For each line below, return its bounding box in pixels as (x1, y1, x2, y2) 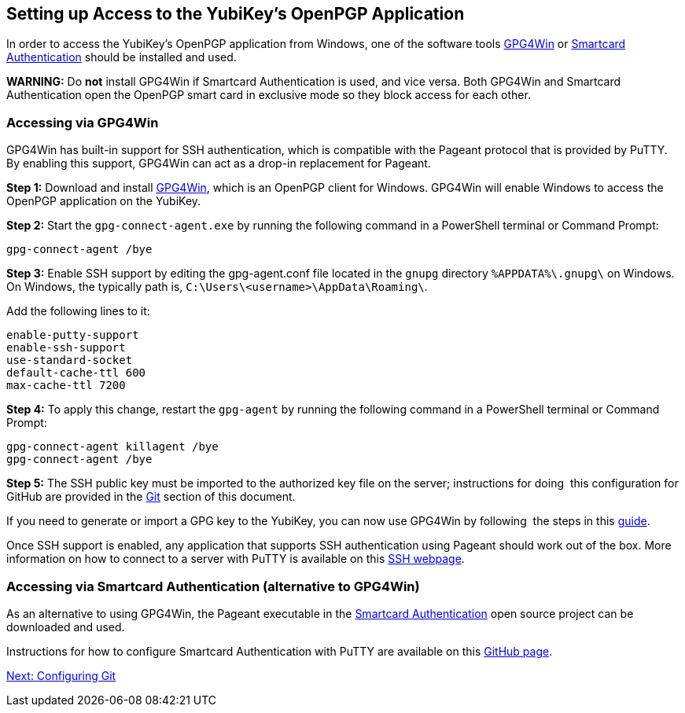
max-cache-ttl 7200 (6, 379, 126, 392)
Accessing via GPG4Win (6, 114, 159, 130)
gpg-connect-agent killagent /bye (6, 440, 219, 454)
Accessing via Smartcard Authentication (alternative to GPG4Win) (6, 578, 420, 594)
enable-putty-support (6, 329, 139, 342)
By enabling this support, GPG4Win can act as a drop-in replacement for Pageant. (6, 156, 431, 171)
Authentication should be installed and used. (6, 50, 237, 64)
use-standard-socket (6, 354, 133, 367)
